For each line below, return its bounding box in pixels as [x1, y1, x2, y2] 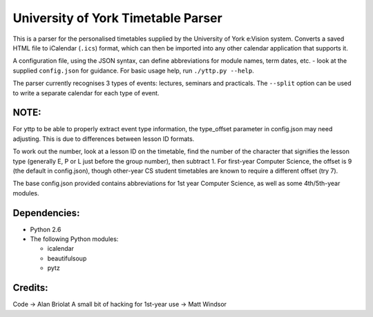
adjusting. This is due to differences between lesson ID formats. [12, 135, 195, 143]
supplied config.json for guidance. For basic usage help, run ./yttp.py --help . [12, 66, 255, 75]
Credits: [12, 282, 48, 294]
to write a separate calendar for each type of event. [12, 88, 160, 97]
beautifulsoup [47, 254, 87, 262]
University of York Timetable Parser [12, 10, 222, 26]
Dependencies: [12, 207, 80, 219]
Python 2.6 [30, 225, 61, 233]
